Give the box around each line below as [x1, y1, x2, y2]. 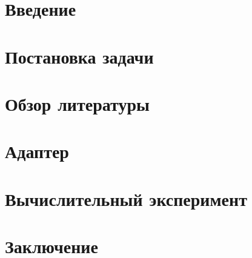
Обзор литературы [5, 91, 150, 116]
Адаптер [5, 139, 69, 164]
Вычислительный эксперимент [5, 186, 247, 211]
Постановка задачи [5, 44, 154, 68]
